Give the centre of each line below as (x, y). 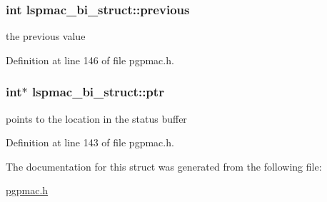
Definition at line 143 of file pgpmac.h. (90, 142)
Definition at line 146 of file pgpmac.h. (90, 60)
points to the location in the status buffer (96, 118)
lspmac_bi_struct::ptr (98, 92)
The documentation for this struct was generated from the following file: (164, 166)
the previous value (46, 36)
